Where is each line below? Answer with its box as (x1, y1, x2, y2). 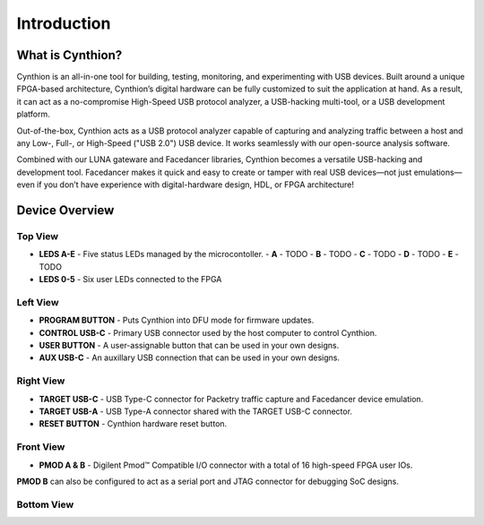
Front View (16, 441, 65, 453)
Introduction (16, 13, 111, 33)
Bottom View (16, 498, 74, 511)
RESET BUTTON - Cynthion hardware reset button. (39, 418, 228, 429)
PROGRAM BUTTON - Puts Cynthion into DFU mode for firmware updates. (39, 314, 315, 326)
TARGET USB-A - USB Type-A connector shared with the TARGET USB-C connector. (39, 406, 353, 417)
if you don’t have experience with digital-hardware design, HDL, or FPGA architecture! (36, 179, 354, 190)
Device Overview (16, 202, 115, 218)
